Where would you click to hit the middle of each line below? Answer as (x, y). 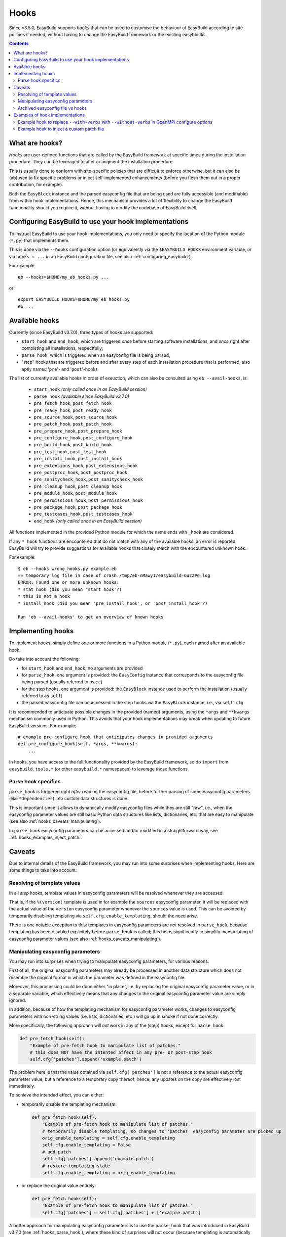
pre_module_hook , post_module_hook (75, 493)
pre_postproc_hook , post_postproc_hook (81, 473)
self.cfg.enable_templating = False (86, 1145)
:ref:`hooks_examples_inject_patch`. (46, 837)
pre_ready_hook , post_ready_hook (73, 410)
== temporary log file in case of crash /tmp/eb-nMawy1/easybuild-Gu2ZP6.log (114, 576)
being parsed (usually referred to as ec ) (62, 682)
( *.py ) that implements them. (39, 240)
